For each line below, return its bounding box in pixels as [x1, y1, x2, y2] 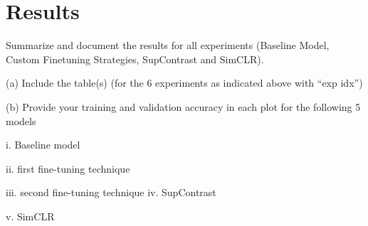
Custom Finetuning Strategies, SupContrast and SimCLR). [6, 51, 264, 66]
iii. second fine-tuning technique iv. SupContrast [6, 185, 216, 200]
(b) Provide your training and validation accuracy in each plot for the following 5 [6, 99, 361, 114]
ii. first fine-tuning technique [6, 161, 130, 176]
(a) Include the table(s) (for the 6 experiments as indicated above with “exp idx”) [6, 75, 363, 90]
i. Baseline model [6, 137, 80, 152]
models [6, 113, 36, 128]
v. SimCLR [6, 208, 55, 223]
